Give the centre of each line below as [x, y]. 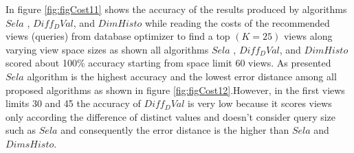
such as [21, 130]
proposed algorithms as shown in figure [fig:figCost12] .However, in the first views [175, 90]
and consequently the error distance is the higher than [175, 130]
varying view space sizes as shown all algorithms [107, 49]
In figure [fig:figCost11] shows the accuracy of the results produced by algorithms [176, 9]
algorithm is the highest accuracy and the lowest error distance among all [182, 76]
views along [308, 36]
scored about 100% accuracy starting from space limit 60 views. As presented [168, 63]
